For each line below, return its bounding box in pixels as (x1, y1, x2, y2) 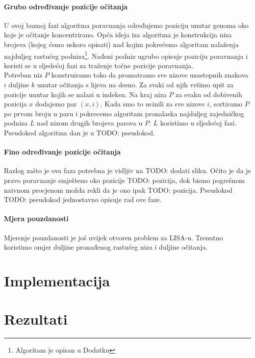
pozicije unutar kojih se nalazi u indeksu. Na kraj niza (4, 89, 167, 99)
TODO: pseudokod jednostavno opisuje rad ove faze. (4, 194, 162, 205)
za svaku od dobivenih (175, 89, 242, 99)
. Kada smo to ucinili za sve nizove (100, 99, 205, 109)
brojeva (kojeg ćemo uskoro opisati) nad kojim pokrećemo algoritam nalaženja (4, 39, 239, 49)
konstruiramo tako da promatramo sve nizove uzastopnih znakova (51, 70, 249, 80)
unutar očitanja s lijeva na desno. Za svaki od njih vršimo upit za (37, 79, 233, 90)
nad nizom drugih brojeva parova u (37, 118, 143, 128)
